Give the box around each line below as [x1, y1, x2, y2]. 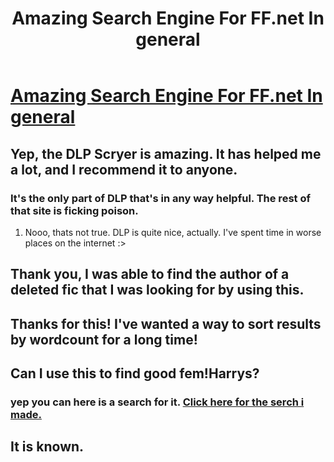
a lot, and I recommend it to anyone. [10, 161, 238, 178]
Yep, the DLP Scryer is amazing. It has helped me [10, 145, 322, 162]
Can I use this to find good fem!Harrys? [10, 365, 260, 382]
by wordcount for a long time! [10, 331, 198, 348]
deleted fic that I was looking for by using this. [10, 282, 305, 299]
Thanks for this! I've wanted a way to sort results [10, 315, 322, 332]
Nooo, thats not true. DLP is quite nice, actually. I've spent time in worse [24, 226, 322, 238]
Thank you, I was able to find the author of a [10, 266, 290, 283]
